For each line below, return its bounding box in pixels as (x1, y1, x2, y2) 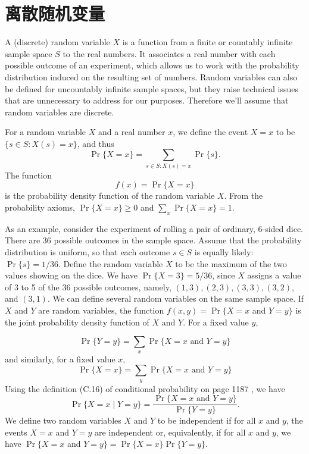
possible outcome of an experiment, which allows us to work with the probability (5, 59, 299, 71)
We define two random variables (5, 414, 121, 427)
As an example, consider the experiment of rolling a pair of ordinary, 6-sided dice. (5, 222, 303, 234)
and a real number (98, 126, 166, 138)
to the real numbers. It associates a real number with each (63, 47, 276, 60)
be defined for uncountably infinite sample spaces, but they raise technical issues (5, 82, 298, 95)
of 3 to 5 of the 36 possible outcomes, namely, (5, 280, 171, 293)
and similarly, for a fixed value (5, 352, 116, 365)
